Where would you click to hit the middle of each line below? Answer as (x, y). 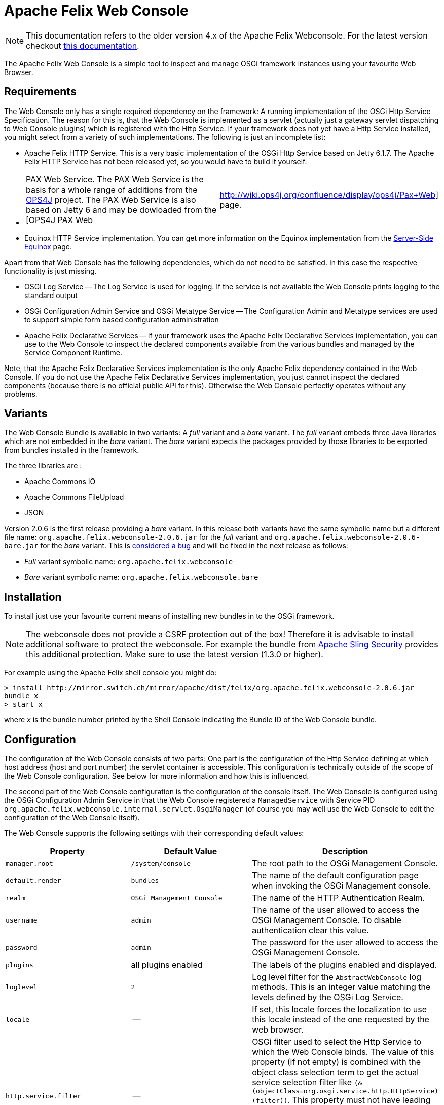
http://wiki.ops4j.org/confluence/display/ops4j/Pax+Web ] (329, 194)
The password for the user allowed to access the (345, 943)
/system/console (161, 863)
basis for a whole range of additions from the (112, 189)
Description (345, 851)
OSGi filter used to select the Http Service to (337, 1042)
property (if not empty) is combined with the (337, 1062)
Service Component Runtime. (73, 352)
